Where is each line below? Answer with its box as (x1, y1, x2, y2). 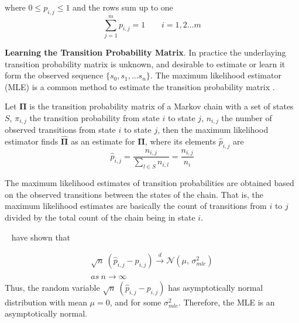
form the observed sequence (5, 69, 104, 81)
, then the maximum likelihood (157, 123, 269, 136)
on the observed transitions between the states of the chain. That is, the (5, 188, 263, 200)
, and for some (109, 295, 161, 308)
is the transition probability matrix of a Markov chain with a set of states (29, 100, 294, 112)
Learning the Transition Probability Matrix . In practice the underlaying (5, 46, 286, 58)
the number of (221, 111, 272, 123)
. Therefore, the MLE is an (178, 295, 275, 308)
